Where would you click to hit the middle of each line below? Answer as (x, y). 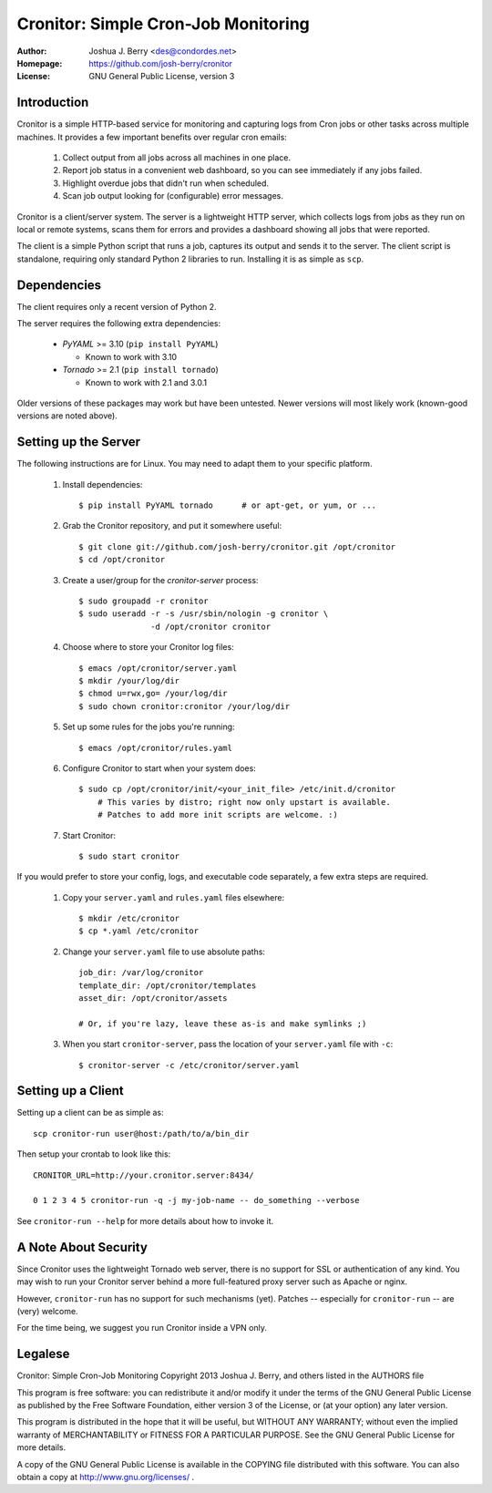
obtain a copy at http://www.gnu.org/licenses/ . (106, 1477)
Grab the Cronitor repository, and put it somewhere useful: (172, 526)
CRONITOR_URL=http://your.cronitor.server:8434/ (143, 1175)
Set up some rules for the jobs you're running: (149, 727)
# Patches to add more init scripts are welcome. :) (218, 815)
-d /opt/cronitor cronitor (211, 626)
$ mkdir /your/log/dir (129, 680)
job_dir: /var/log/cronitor (141, 973)
